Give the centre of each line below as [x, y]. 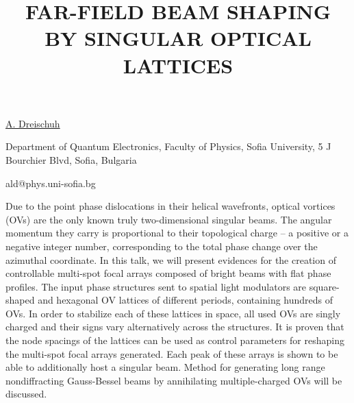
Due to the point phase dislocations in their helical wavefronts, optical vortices [170, 206]
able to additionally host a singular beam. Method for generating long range [165, 367]
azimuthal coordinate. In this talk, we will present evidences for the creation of [171, 259]
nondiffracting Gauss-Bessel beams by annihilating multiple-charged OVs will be [174, 380]
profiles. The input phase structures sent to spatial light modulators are [156, 286]
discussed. [26, 394]
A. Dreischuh [33, 123]
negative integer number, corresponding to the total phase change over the [162, 246]
